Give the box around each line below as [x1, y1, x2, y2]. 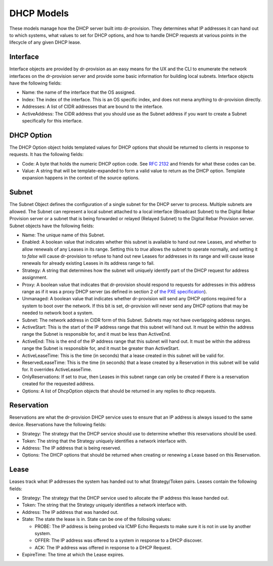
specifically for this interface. [22, 117, 83, 124]
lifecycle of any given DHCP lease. [9, 39, 81, 46]
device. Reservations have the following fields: [9, 421, 106, 427]
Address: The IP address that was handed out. [22, 509, 119, 515]
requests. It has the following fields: [9, 151, 84, 157]
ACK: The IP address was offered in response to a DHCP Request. [34, 544, 172, 550]
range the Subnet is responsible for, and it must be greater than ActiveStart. [22, 345, 179, 351]
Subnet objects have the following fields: [9, 223, 95, 229]
